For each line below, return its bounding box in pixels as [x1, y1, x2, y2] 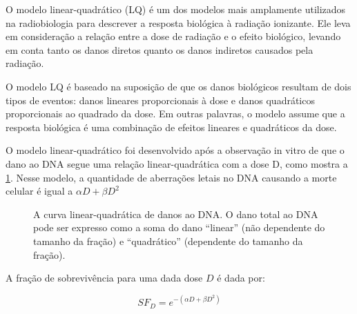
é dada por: [217, 271, 265, 285]
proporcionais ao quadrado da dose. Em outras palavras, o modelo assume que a [6, 106, 345, 121]
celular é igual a [6, 184, 73, 198]
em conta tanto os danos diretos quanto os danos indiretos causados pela [6, 42, 313, 57]
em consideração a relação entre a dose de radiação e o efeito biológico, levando [6, 29, 341, 43]
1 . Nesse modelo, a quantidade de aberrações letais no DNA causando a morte [6, 170, 337, 184]
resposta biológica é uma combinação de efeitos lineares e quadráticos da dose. [6, 119, 337, 134]
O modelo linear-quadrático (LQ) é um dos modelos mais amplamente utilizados [6, 2, 346, 16]
